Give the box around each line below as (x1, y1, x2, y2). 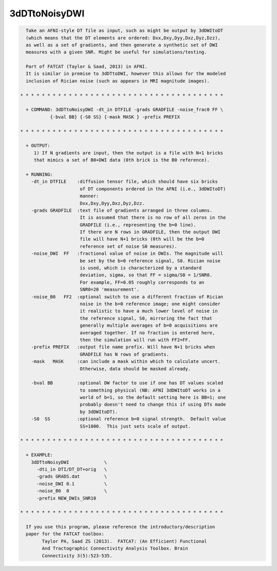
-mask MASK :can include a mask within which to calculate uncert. (31, 359, 221, 364)
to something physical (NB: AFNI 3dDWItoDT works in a (80, 387, 221, 393)
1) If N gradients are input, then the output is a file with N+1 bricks (33, 150, 223, 156)
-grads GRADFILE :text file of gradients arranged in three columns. (31, 207, 213, 213)
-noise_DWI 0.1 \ (36, 481, 107, 487)
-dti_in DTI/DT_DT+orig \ (36, 466, 107, 472)
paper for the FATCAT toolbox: (26, 531, 105, 537)
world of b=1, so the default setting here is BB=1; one (80, 395, 226, 400)
